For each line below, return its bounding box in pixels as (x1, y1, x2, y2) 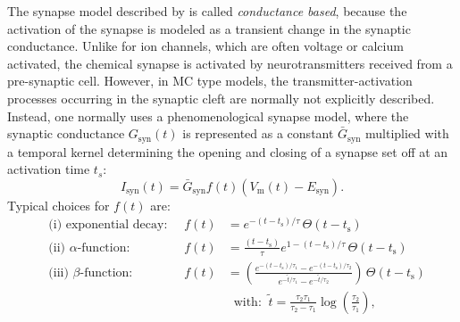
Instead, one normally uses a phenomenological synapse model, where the (7, 106, 409, 125)
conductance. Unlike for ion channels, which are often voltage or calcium (7, 37, 404, 55)
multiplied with (365, 124, 449, 143)
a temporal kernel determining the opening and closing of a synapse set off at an (7, 142, 448, 161)
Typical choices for (7, 195, 110, 214)
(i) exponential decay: (48, 219, 168, 232)
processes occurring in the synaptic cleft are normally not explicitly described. (7, 88, 435, 107)
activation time (7, 160, 90, 178)
